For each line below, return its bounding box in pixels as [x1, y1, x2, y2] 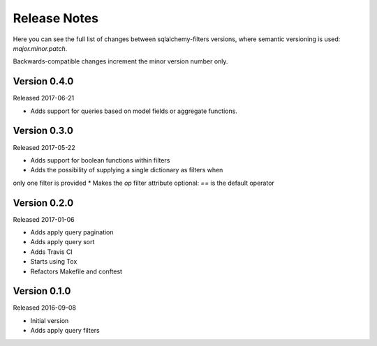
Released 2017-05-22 [13, 143, 76, 151]
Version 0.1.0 [13, 285, 71, 297]
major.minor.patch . [13, 44, 68, 52]
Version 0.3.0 [13, 125, 73, 137]
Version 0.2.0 [13, 197, 74, 209]
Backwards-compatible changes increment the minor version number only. [13, 57, 228, 66]
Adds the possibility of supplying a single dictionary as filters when [30, 166, 223, 174]
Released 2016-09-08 [13, 303, 77, 312]
